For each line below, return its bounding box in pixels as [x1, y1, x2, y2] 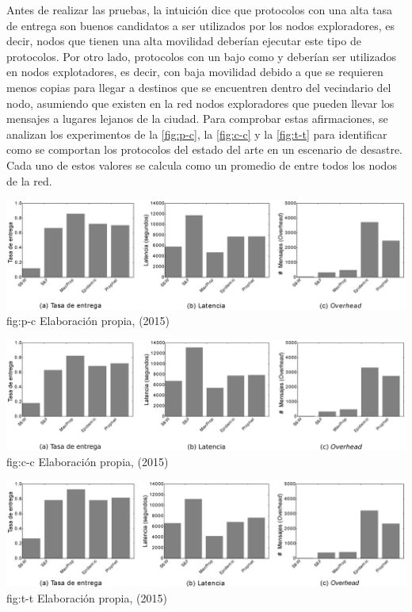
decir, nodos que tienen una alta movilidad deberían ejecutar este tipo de [6, 33, 361, 49]
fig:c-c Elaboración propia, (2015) [6, 453, 169, 469]
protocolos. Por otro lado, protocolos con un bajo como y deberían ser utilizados [6, 48, 396, 64]
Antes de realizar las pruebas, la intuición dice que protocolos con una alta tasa [6, 2, 393, 17]
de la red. [6, 172, 52, 189]
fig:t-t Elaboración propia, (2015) [6, 589, 167, 606]
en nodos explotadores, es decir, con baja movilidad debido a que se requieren [6, 63, 383, 80]
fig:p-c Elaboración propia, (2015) [6, 312, 170, 328]
